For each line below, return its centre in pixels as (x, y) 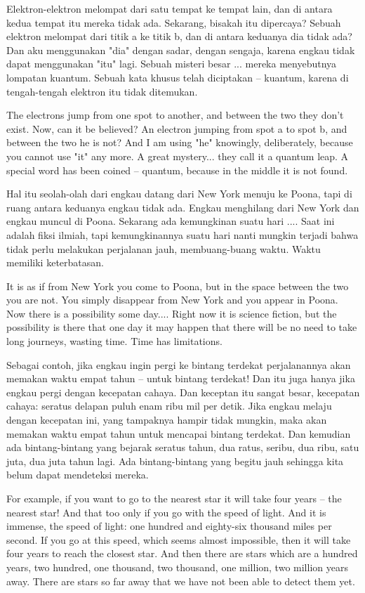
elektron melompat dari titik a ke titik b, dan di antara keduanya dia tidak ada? (179, 36)
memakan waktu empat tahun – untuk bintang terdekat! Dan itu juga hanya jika (181, 378)
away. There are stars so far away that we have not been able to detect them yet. (181, 581)
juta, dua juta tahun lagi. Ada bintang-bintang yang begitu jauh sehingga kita (175, 461)
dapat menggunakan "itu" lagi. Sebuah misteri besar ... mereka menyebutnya (172, 64)
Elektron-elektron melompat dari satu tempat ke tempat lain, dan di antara (170, 8)
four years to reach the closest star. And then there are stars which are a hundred (182, 553)
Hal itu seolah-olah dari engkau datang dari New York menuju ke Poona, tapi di (179, 194)
